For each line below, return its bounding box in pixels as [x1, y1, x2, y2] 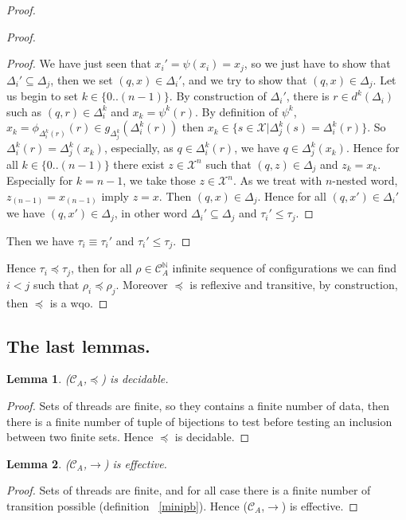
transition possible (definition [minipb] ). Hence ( [6, 497, 248, 514]
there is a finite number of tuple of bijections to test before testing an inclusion [6, 412, 392, 429]
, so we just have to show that [244, 55, 391, 72]
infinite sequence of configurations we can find [172, 260, 396, 276]
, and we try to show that [182, 71, 307, 88]
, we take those [123, 172, 196, 189]
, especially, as [103, 139, 174, 156]
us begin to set [6, 88, 78, 104]
